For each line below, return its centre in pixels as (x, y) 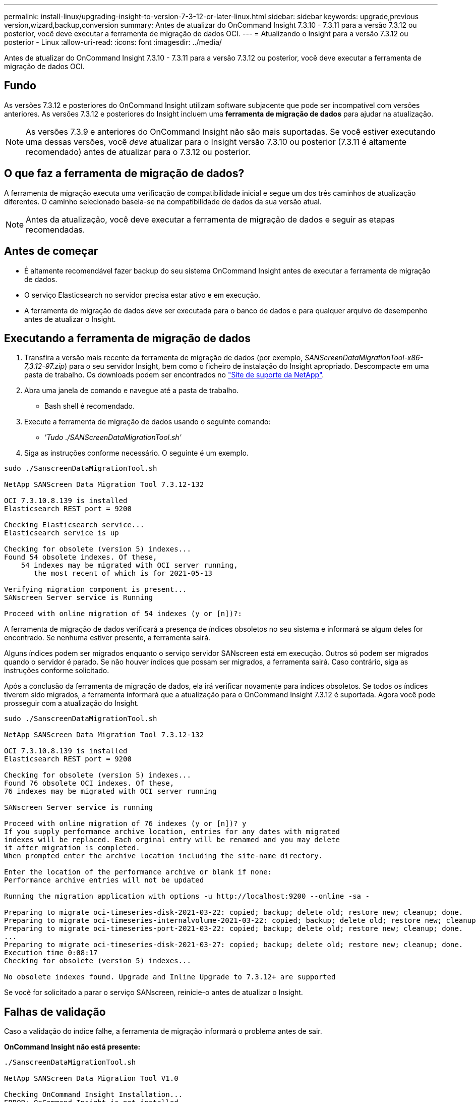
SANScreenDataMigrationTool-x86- (364, 358)
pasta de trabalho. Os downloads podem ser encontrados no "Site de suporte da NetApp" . (174, 375)
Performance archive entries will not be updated (104, 880)
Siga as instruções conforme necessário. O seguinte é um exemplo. (136, 453)
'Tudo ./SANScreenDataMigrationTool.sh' (113, 437)
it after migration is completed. (72, 848)
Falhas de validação (55, 1012)
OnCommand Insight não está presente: (72, 1047)
